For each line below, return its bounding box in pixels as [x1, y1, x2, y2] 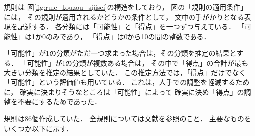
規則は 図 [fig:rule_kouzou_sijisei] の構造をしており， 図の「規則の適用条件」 [4, 2, 248, 12]
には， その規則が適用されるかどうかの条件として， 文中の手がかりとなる [4, 11, 244, 22]
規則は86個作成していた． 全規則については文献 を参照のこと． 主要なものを [4, 113, 251, 123]
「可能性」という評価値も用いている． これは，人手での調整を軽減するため [4, 77, 250, 87]
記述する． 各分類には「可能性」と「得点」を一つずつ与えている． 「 [17, 21, 245, 32]
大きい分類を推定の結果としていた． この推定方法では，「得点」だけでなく [4, 67, 246, 77]
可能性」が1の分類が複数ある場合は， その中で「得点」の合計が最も [27, 57, 249, 68]
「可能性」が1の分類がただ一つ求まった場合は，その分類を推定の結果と [4, 48, 237, 58]
